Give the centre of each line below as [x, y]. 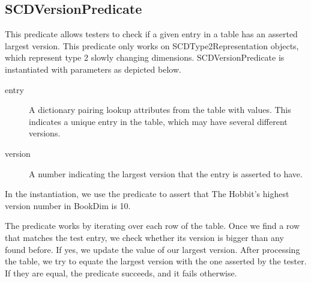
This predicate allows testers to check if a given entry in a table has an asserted [151, 34]
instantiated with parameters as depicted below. [93, 69]
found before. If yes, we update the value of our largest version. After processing [152, 249]
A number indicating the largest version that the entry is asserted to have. [166, 173]
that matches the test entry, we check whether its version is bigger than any [144, 237]
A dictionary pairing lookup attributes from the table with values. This [160, 110]
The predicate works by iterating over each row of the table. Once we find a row [152, 226]
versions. [45, 133]
